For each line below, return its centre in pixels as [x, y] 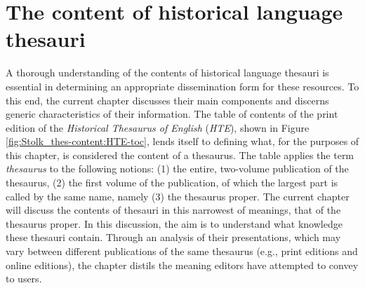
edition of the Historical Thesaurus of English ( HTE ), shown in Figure [158, 127]
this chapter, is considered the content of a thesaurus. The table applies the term [180, 155]
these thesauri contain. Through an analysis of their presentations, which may [173, 237]
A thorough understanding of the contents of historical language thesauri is [167, 73]
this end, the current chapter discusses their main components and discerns [167, 100]
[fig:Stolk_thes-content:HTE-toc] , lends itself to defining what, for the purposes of [182, 141]
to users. [24, 279]
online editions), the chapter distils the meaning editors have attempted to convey [182, 265]
